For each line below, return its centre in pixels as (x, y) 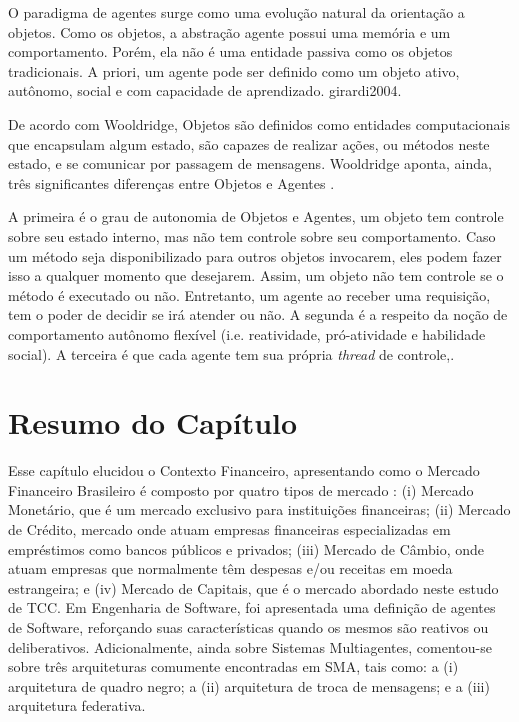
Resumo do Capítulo (153, 422)
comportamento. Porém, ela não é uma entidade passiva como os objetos (230, 51)
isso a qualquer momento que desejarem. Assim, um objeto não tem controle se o (256, 275)
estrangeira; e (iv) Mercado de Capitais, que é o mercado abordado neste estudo (253, 587)
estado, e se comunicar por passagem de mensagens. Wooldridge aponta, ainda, (250, 163)
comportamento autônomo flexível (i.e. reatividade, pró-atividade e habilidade (247, 333)
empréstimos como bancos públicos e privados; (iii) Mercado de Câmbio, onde (246, 548)
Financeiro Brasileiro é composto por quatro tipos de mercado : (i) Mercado (241, 489)
